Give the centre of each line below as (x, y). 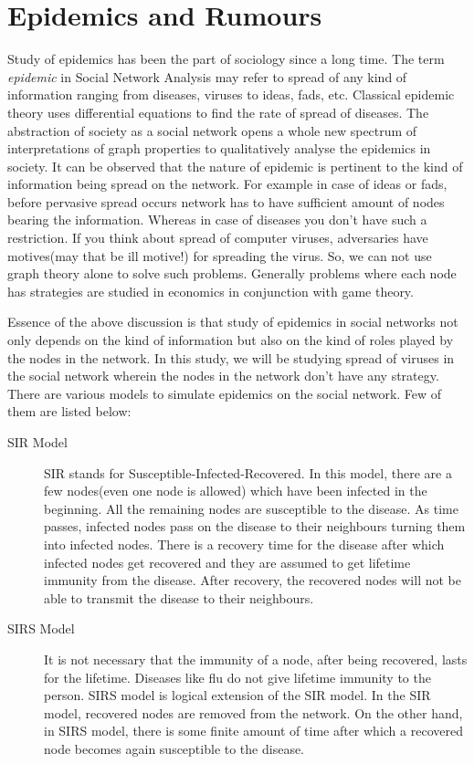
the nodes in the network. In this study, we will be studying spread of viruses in (231, 357)
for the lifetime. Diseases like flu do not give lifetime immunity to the (237, 677)
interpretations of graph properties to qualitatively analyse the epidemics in (219, 148)
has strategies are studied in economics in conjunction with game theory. (211, 291)
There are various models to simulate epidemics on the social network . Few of (225, 393)
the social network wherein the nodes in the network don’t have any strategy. (223, 376)
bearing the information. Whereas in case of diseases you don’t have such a (217, 220)
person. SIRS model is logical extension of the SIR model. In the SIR (237, 695)
